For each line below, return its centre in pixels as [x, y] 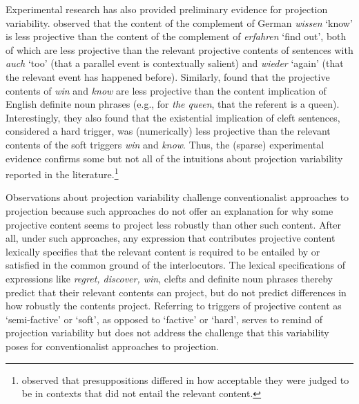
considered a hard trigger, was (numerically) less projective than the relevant [168, 131]
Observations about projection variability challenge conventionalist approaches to [177, 197]
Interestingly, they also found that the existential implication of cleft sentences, [173, 117]
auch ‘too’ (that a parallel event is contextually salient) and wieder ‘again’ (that [175, 63]
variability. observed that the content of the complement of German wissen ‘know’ [179, 22]
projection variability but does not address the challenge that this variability [167, 333]
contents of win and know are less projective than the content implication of [166, 90]
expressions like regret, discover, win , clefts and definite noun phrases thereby [169, 278]
